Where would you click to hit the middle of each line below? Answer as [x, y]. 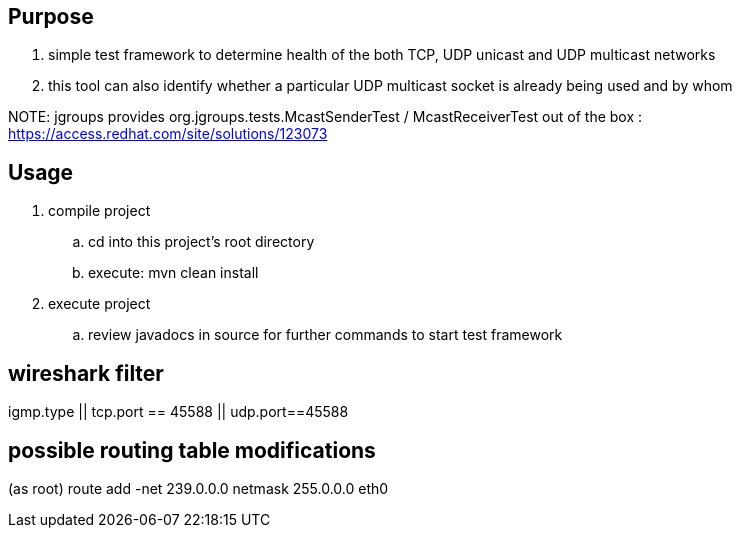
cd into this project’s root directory [201, 242]
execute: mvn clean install [173, 273]
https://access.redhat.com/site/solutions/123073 [168, 134]
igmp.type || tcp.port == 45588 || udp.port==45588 [178, 412]
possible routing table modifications [192, 450]
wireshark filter [86, 373]
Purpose [51, 16]
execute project [99, 304]
